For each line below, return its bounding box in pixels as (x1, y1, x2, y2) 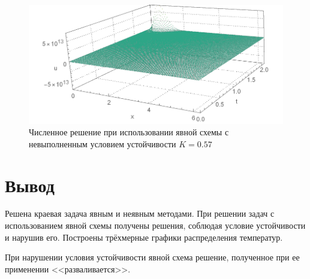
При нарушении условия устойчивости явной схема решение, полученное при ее (5, 251, 300, 263)
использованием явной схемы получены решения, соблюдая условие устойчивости (5, 219, 306, 232)
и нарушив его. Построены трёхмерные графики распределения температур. (5, 231, 283, 243)
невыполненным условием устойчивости (29, 137, 176, 150)
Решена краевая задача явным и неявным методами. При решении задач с (5, 207, 275, 220)
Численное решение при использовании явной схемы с (29, 126, 229, 138)
